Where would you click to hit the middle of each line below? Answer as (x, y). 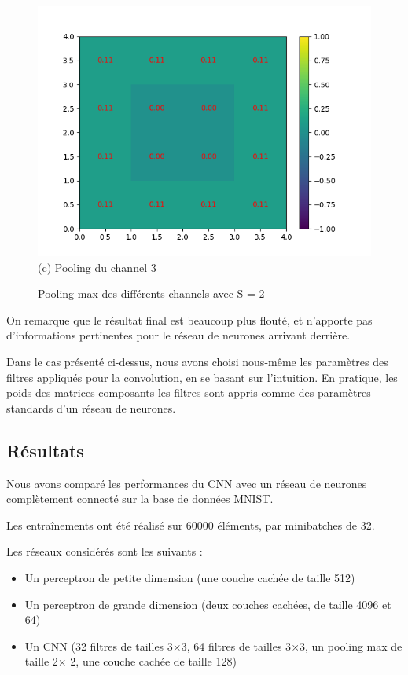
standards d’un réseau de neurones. (91, 407)
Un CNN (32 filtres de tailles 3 (99, 646)
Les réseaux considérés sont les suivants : (105, 551)
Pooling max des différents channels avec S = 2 (151, 293)
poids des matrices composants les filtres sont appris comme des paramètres (189, 393)
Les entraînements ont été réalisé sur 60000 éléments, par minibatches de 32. (191, 525)
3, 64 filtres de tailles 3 (236, 646)
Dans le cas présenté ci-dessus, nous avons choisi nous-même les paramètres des (197, 361)
